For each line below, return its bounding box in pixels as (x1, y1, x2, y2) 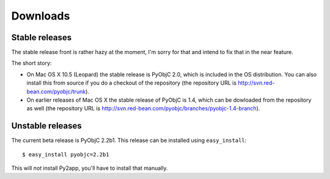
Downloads (11, 9, 70, 23)
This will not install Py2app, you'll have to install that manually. (11, 164, 168, 172)
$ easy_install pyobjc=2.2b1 (22, 151, 109, 158)
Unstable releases (11, 121, 82, 131)
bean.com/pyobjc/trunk (26, 88, 86, 95)
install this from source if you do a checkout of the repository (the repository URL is (26, 79, 237, 86)
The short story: (11, 60, 52, 67)
